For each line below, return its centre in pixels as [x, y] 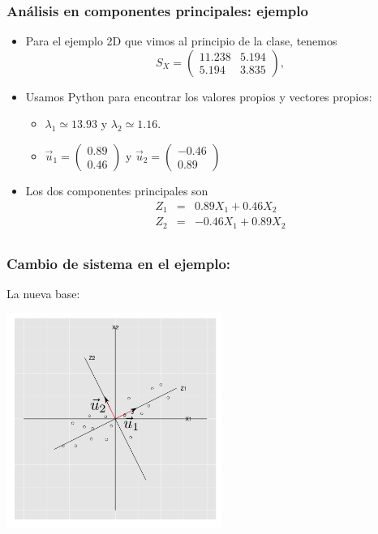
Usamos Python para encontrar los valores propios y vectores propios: [199, 96]
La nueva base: [43, 293]
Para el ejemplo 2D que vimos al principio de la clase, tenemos [181, 41]
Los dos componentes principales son [117, 190]
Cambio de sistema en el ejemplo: [119, 263]
